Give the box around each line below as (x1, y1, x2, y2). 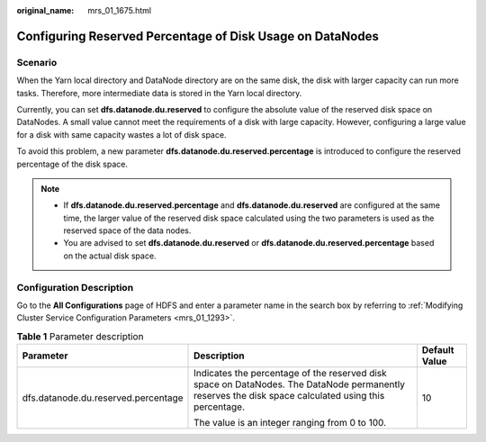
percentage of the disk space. (16, 158, 128, 169)
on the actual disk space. (63, 250, 157, 261)
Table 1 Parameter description (16, 329, 144, 342)
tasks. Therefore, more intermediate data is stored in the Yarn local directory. (16, 87, 302, 98)
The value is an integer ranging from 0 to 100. (193, 417, 387, 429)
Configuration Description (16, 281, 134, 293)
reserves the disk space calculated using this (193, 390, 385, 402)
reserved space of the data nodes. (63, 225, 192, 236)
